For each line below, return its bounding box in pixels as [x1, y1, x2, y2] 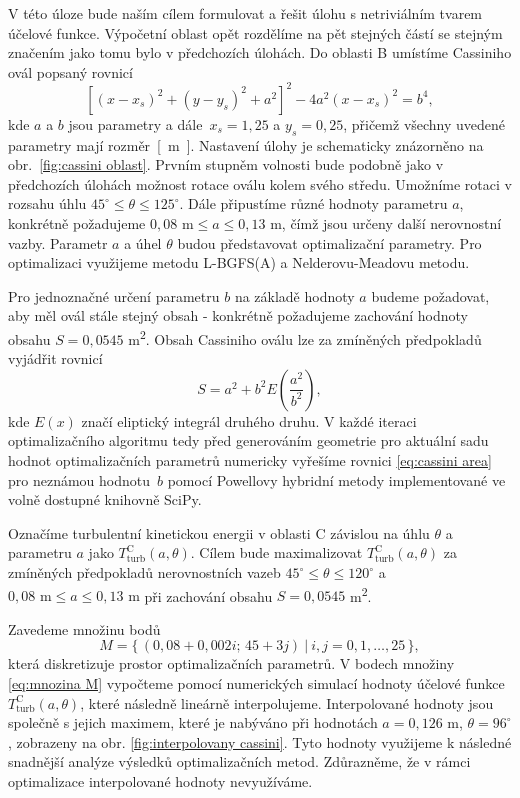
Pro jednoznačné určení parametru [8, 285, 220, 306]
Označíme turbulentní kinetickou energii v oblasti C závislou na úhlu [8, 522, 430, 543]
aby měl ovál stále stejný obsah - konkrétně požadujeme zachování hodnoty [8, 305, 468, 326]
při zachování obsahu [144, 585, 273, 606]
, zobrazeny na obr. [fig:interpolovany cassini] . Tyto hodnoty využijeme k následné [8, 731, 512, 752]
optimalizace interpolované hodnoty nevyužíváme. [8, 771, 313, 792]
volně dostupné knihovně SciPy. [8, 489, 202, 510]
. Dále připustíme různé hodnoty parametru [179, 193, 448, 214]
